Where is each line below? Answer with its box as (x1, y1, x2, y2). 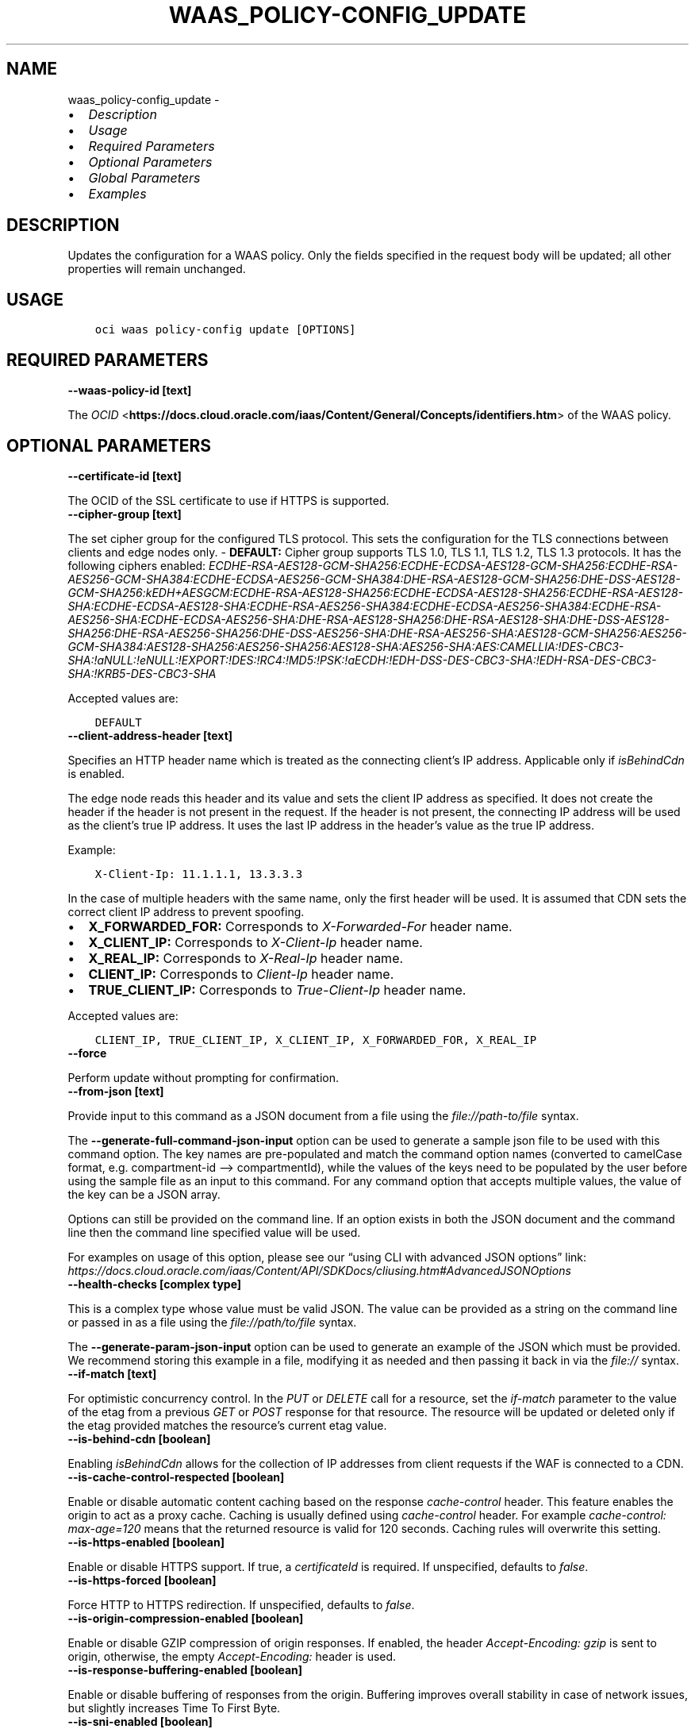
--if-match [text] (67, 1366, 157, 1381)
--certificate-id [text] (67, 468, 182, 483)
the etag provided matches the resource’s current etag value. (67, 1418, 387, 1432)
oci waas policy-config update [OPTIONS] (94, 323, 356, 337)
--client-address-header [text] (67, 728, 233, 742)
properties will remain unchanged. (67, 262, 246, 276)
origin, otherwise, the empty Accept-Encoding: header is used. (67, 1649, 397, 1663)
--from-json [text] (67, 1084, 164, 1098)
